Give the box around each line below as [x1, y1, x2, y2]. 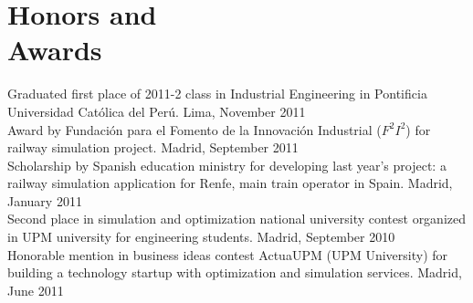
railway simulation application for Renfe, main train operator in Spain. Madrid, [7, 173, 453, 193]
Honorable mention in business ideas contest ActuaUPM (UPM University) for [7, 245, 448, 264]
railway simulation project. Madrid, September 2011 [7, 138, 299, 157]
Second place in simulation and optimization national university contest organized [7, 209, 467, 228]
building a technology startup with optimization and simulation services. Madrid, [7, 263, 462, 282]
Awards [7, 31, 102, 68]
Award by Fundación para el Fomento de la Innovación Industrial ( [7, 120, 382, 139]
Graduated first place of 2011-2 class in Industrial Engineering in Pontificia [7, 84, 427, 103]
